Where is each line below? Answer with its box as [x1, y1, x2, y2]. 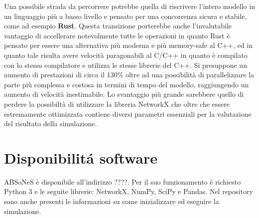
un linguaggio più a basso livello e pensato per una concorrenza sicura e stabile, [4, 10, 247, 21]
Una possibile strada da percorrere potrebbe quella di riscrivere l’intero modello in [4, 1, 255, 11]
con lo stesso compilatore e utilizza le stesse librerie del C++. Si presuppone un [4, 59, 247, 70]
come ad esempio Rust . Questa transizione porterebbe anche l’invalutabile [4, 20, 232, 31]
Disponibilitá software [4, 147, 157, 168]
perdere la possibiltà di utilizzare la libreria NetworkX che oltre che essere [4, 98, 230, 109]
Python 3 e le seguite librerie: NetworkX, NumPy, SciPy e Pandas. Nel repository [4, 186, 253, 197]
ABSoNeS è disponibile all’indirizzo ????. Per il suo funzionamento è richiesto [4, 176, 241, 187]
